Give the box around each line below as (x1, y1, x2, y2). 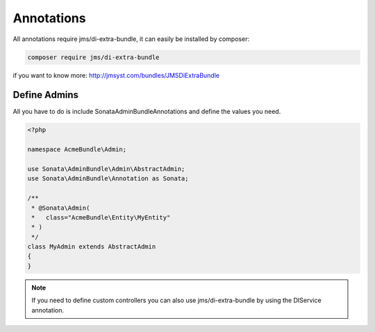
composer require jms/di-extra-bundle (27, 53, 160, 61)
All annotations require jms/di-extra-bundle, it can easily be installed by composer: (12, 35, 250, 43)
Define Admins (12, 89, 79, 101)
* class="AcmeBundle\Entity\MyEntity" (31, 213, 171, 222)
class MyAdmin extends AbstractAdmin (27, 243, 156, 251)
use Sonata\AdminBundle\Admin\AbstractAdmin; (27, 165, 185, 173)
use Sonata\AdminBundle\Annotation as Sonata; (27, 174, 189, 183)
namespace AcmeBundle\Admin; (27, 146, 127, 153)
